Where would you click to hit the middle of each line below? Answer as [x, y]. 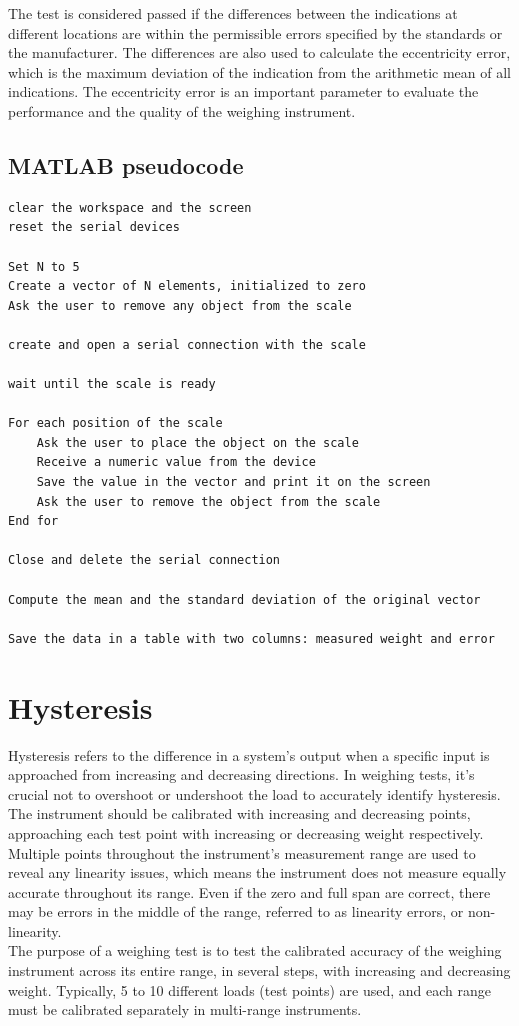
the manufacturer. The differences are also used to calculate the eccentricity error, [259, 52]
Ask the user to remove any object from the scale [180, 305]
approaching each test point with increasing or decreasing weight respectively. [246, 832]
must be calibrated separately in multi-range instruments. [185, 1009]
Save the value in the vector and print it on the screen [233, 482]
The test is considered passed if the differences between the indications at [233, 13]
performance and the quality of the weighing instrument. [182, 110]
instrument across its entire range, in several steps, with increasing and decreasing [259, 970]
